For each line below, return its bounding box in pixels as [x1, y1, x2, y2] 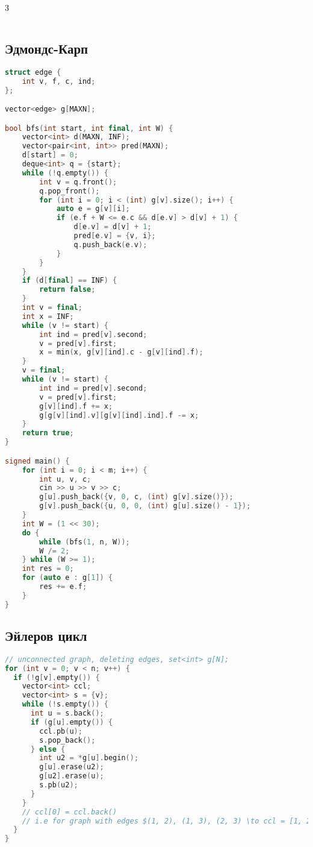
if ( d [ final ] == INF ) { [22, 276, 117, 285]
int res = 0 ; [22, 564, 74, 573]
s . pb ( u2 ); [39, 781, 78, 790]
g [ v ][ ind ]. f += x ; [39, 401, 113, 411]
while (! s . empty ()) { [22, 700, 108, 709]
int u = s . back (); [30, 709, 104, 718]
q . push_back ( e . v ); [73, 240, 147, 249]
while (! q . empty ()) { [22, 168, 108, 177]
